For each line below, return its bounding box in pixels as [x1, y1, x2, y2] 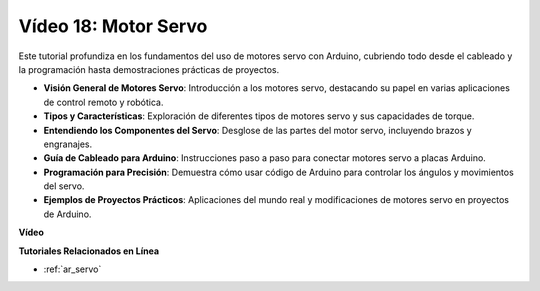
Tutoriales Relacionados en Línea [18, 245, 160, 257]
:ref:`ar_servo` [43, 263, 102, 275]
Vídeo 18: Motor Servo [18, 15, 208, 37]
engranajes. [43, 138, 93, 150]
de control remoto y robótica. [43, 96, 164, 108]
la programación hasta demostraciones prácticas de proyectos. [18, 63, 280, 75]
